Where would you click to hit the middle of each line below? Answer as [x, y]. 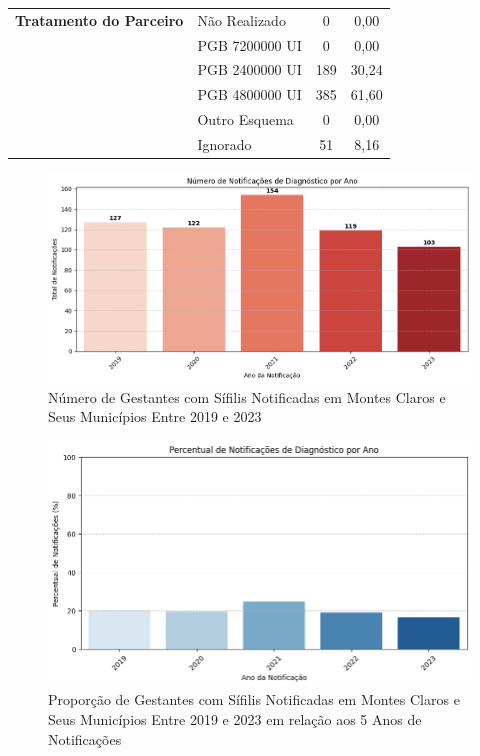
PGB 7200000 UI [249, 44]
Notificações [85, 738]
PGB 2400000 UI [249, 69]
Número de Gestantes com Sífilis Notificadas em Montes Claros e [247, 396]
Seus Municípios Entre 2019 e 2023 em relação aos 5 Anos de [235, 719]
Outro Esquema [245, 119]
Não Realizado [241, 19]
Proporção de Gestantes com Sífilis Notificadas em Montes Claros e [254, 699]
